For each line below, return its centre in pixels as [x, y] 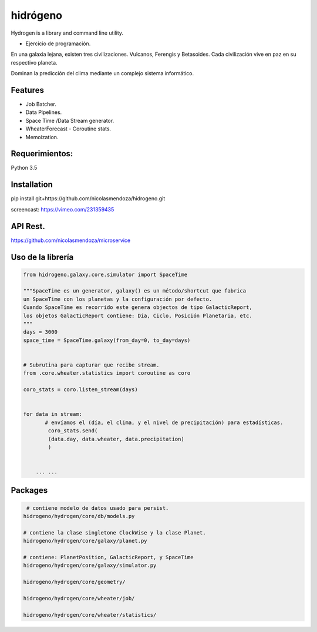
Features [27, 90]
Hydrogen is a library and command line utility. [67, 33]
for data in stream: [53, 414]
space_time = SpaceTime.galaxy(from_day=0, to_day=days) [107, 340]
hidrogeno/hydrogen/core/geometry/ [74, 582]
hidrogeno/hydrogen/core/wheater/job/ [79, 598]
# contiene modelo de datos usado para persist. [98, 508]
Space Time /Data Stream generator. [70, 120]
